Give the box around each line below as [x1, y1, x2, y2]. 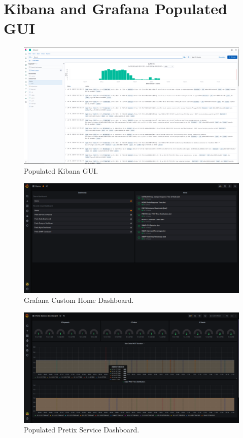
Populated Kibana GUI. [24, 166, 98, 176]
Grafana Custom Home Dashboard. [24, 295, 134, 305]
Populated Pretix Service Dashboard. [24, 424, 140, 435]
